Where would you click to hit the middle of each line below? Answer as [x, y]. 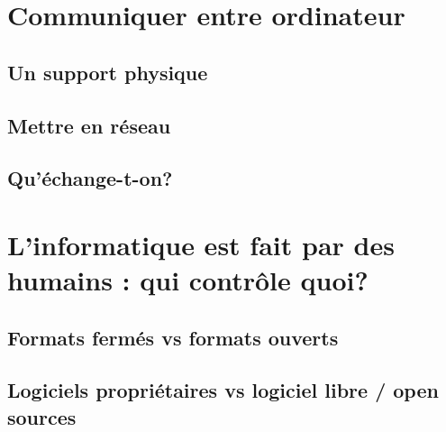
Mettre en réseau [89, 125]
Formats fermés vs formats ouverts [173, 337]
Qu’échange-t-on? [90, 178]
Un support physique [108, 72]
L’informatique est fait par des [201, 244]
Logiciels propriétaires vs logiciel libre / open [223, 390]
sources [42, 416]
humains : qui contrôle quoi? [188, 280]
